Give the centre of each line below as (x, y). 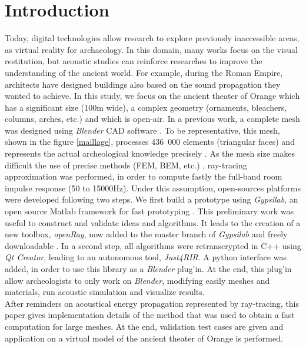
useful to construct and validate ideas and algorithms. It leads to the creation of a (153, 222)
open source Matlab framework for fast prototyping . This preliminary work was (149, 211)
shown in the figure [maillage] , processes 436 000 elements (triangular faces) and (150, 142)
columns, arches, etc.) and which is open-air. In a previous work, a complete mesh (152, 119)
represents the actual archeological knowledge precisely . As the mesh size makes (150, 153)
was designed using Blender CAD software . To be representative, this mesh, (142, 130)
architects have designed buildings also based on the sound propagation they (143, 84)
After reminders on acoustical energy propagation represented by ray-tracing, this (152, 303)
